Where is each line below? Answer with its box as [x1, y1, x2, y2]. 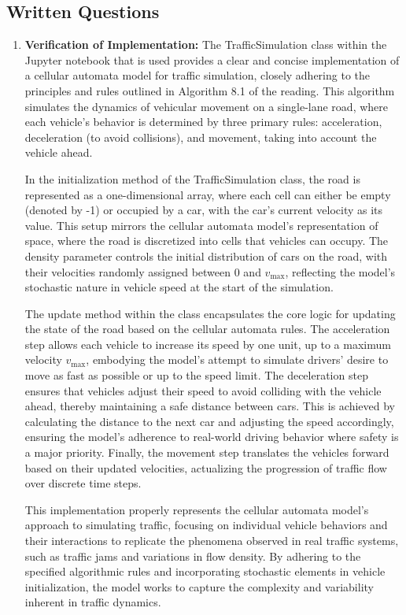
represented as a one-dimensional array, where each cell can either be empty [24, 186, 391, 202]
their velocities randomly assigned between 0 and [24, 263, 261, 280]
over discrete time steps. [24, 475, 142, 491]
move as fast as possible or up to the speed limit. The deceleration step [24, 367, 368, 383]
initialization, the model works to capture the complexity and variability [24, 578, 374, 595]
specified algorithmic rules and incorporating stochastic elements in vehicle [24, 563, 386, 580]
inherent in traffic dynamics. [24, 594, 161, 610]
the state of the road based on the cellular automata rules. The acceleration [24, 320, 390, 337]
